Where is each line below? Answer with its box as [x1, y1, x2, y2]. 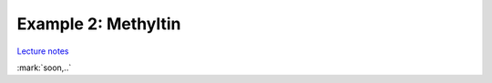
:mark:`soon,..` [16, 62, 72, 73]
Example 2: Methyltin [16, 14, 181, 34]
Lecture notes [16, 46, 69, 57]
